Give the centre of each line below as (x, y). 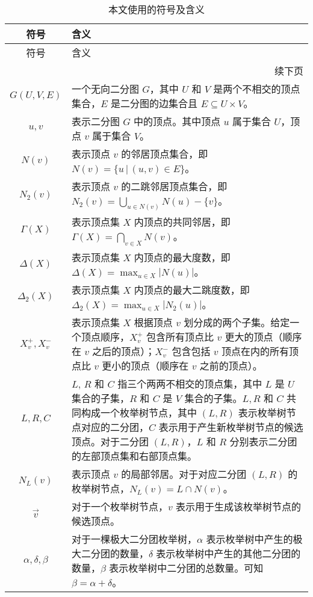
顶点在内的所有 (255, 351)
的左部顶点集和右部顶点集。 (134, 456)
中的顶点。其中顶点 (177, 121)
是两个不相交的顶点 (257, 89)
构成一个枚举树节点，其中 (139, 412)
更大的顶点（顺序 (263, 336)
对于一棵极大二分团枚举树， (134, 539)
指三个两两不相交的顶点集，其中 (190, 383)
